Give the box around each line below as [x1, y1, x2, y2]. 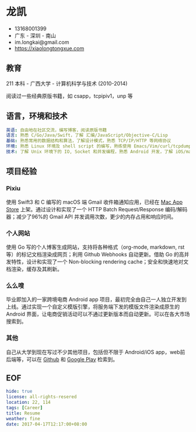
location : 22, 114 [6, 399, 51, 406]
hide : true [6, 389, 33, 395]
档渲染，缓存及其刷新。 [6, 265, 62, 272]
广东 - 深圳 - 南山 [14, 32, 57, 39]
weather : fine [6, 416, 41, 421]
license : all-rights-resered [6, 394, 77, 400]
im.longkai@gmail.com [14, 39, 69, 46]
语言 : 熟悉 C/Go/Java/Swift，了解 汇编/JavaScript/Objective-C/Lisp [6, 132, 168, 138]
